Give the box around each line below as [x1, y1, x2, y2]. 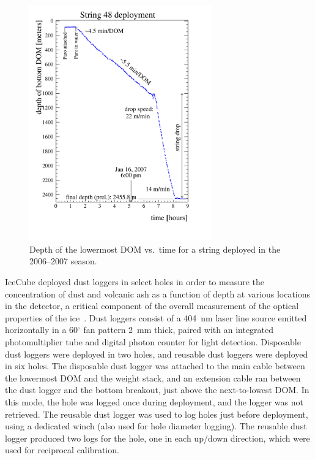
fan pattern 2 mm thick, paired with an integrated [83, 323, 274, 336]
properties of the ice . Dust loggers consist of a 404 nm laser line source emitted [5, 311, 307, 324]
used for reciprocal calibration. [5, 443, 119, 456]
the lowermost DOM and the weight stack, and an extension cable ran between [5, 371, 301, 384]
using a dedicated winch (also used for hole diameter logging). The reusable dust [5, 420, 307, 432]
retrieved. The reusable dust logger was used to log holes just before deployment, [5, 407, 308, 420]
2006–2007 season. [29, 255, 97, 267]
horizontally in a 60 [5, 323, 78, 336]
